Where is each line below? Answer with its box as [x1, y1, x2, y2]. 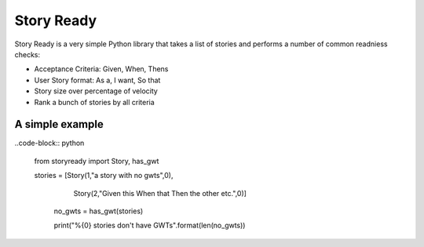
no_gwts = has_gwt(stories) [53, 206, 144, 216]
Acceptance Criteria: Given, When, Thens [34, 64, 169, 74]
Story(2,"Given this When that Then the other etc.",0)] [73, 188, 247, 198]
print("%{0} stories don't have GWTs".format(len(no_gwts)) [53, 220, 246, 231]
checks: [14, 49, 41, 59]
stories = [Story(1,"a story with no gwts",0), [34, 171, 174, 180]
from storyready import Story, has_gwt [34, 156, 159, 165]
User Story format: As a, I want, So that [34, 75, 161, 85]
